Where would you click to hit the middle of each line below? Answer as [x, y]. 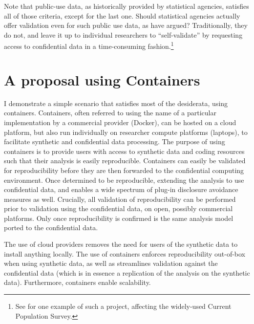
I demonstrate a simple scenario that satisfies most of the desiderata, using [116, 103]
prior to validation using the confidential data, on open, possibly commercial [118, 208]
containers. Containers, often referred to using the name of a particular [110, 113]
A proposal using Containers [102, 79]
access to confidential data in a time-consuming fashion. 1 [89, 45]
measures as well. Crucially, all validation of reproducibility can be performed [120, 199]
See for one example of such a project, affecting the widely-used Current [123, 306]
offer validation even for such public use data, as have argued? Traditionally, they [126, 25]
